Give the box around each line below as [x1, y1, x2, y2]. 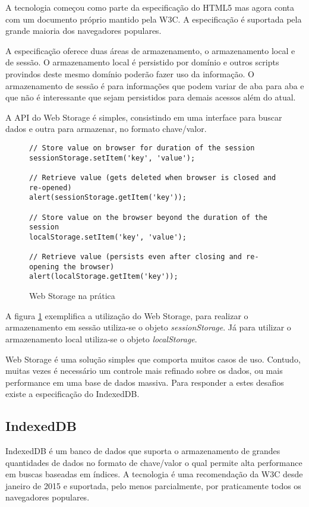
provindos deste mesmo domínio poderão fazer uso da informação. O [5, 67, 254, 80]
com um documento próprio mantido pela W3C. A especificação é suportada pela [5, 12, 302, 25]
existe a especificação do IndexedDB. [5, 388, 140, 400]
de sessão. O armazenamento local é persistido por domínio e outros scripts [5, 56, 279, 68]
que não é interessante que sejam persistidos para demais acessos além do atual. [5, 91, 296, 103]
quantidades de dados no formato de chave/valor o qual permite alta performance [5, 456, 302, 468]
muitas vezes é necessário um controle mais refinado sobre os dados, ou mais [5, 364, 283, 377]
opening [29, 262, 59, 271]
